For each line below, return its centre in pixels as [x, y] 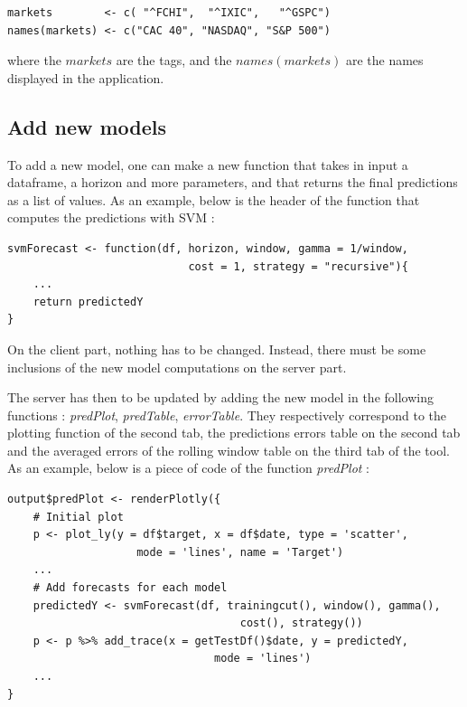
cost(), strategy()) [301, 623]
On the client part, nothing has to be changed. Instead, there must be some [217, 349]
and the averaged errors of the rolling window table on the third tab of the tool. [229, 450]
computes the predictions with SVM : [111, 217]
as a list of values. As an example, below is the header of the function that [214, 199]
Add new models [87, 126]
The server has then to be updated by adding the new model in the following [220, 397]
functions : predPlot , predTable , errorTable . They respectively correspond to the [227, 415]
